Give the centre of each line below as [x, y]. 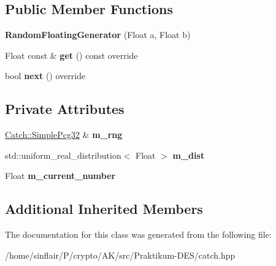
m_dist [189, 155]
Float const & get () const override [71, 55]
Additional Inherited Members [104, 209]
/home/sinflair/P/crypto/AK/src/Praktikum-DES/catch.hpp [120, 255]
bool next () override [45, 76]
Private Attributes [65, 109]
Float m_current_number [60, 176]
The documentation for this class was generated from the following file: [138, 234]
